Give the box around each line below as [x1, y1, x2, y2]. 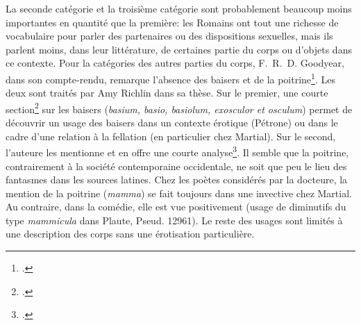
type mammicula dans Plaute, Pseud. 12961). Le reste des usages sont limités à [6, 212, 343, 227]
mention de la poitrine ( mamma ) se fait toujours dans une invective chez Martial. [6, 185, 352, 200]
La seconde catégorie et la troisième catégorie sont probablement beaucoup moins [6, 1, 352, 15]
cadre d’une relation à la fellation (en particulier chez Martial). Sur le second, [6, 128, 336, 143]
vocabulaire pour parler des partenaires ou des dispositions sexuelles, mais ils [6, 28, 333, 43]
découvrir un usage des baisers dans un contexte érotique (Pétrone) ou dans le [6, 115, 338, 130]
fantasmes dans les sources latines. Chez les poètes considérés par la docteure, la [6, 172, 348, 187]
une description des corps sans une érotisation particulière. [6, 226, 255, 241]
